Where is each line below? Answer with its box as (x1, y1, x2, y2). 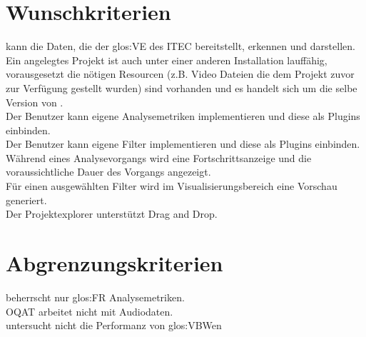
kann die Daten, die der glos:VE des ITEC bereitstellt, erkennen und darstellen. (6, 39, 355, 54)
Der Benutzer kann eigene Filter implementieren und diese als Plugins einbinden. (6, 136, 360, 151)
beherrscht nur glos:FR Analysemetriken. (6, 289, 185, 304)
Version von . (6, 94, 63, 109)
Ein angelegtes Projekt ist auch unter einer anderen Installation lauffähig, (6, 52, 327, 67)
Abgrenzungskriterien (6, 248, 223, 278)
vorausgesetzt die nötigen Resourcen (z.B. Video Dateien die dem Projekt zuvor (6, 66, 355, 81)
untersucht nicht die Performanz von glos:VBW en (6, 318, 222, 333)
